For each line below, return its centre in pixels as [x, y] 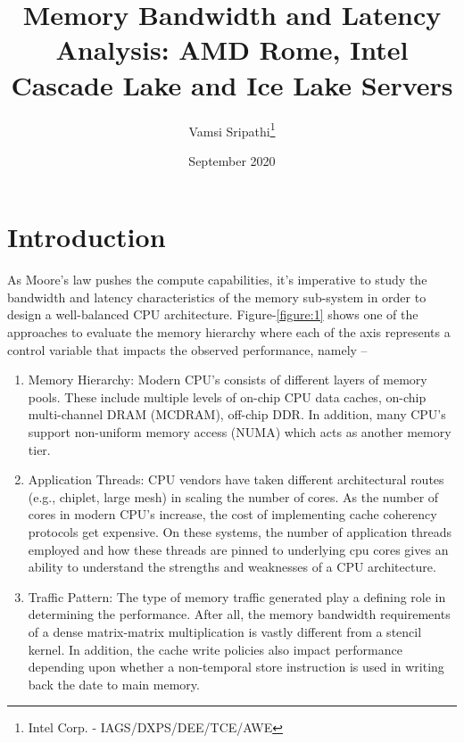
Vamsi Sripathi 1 [232, 129]
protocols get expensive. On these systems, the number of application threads [240, 532]
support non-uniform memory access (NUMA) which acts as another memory [240, 432]
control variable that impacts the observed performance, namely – [187, 349]
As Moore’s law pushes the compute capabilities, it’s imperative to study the [217, 280]
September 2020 [232, 160]
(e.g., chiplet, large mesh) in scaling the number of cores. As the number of [233, 496]
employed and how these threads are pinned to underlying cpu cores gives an [238, 549]
